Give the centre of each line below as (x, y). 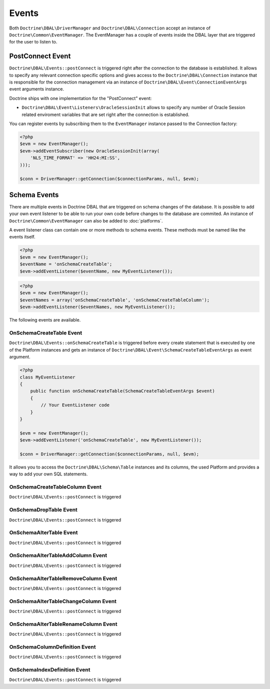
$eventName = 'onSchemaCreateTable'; (66, 264)
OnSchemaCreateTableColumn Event (55, 486)
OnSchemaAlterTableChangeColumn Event (63, 601)
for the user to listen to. (33, 42)
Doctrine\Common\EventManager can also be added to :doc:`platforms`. (86, 220)
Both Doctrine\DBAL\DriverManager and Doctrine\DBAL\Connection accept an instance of (110, 28)
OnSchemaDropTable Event (43, 510)
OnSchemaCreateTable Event (46, 333)
